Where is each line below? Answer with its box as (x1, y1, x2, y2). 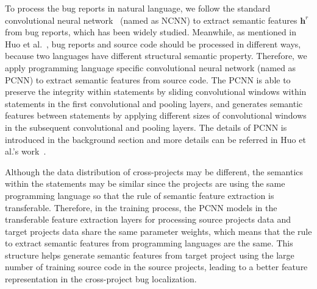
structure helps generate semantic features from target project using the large (5, 248, 294, 261)
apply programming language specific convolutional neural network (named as (5, 61, 296, 74)
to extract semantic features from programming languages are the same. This (5, 237, 293, 249)
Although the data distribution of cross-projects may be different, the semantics (5, 165, 304, 178)
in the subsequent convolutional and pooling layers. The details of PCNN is (5, 120, 287, 133)
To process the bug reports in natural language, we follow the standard (5, 2, 271, 14)
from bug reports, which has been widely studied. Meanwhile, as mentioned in (5, 26, 297, 38)
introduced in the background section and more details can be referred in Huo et (5, 133, 306, 145)
